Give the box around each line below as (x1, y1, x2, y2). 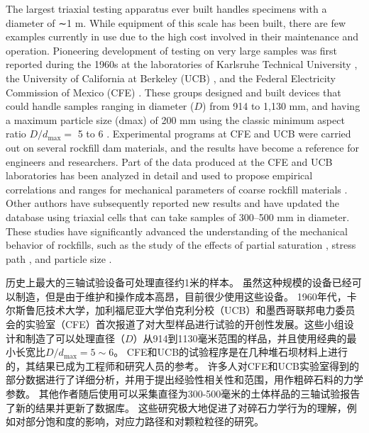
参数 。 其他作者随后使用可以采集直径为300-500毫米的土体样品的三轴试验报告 (6, 386, 360, 401)
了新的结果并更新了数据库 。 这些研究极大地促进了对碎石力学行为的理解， (6, 400, 347, 415)
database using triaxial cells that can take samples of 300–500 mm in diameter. (6, 209, 350, 224)
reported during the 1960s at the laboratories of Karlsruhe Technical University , (6, 57, 358, 72)
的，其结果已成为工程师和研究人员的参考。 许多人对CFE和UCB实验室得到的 (6, 358, 359, 373)
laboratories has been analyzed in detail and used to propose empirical (6, 168, 313, 183)
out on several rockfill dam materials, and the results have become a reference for (6, 140, 359, 154)
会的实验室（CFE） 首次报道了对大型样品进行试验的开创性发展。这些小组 (6, 317, 344, 332)
